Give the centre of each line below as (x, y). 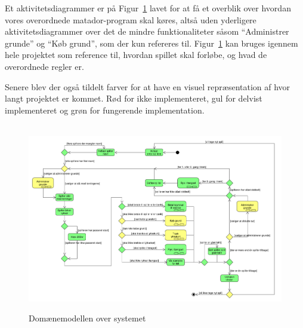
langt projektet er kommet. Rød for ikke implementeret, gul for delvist (134, 98)
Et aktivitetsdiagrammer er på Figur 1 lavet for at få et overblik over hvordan (148, 8)
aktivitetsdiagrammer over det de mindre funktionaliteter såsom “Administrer (147, 31)
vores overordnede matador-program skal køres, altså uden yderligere (131, 19)
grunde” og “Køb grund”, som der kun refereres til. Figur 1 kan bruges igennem (151, 43)
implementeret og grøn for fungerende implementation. (105, 110)
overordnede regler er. (44, 66)
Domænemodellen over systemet (87, 318)
